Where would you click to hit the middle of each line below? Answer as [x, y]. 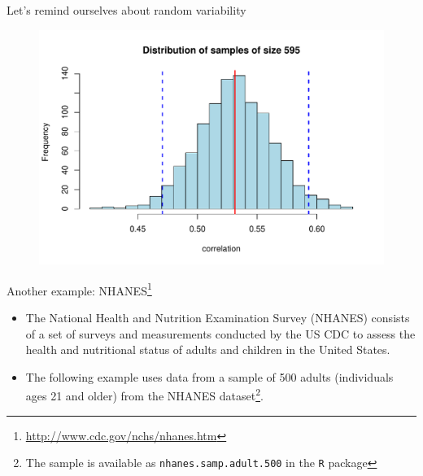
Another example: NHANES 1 [79, 289]
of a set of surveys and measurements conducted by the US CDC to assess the [220, 333]
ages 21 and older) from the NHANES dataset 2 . [144, 395]
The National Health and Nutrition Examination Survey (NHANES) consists [218, 318]
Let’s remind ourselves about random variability [126, 10]
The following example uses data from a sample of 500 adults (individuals [209, 376]
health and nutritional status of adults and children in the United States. [208, 349]
